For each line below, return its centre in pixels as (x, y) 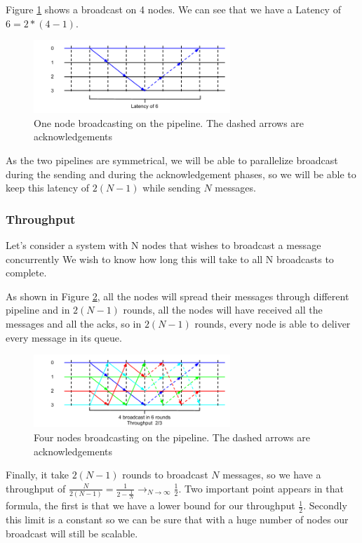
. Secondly (325, 505)
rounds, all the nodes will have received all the (223, 310)
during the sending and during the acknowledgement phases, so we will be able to (181, 174)
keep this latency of (48, 188)
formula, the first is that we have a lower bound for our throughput (150, 505)
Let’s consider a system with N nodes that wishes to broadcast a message (163, 245)
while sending (172, 188)
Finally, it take (38, 475)
